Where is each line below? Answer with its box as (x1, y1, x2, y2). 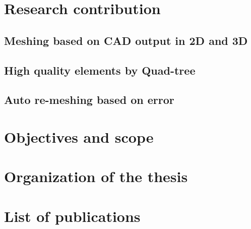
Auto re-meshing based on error (4, 92, 174, 107)
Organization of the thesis (4, 166, 188, 187)
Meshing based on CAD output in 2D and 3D (4, 32, 248, 48)
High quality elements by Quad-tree (4, 62, 196, 78)
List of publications (4, 205, 141, 226)
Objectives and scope (4, 126, 154, 147)
